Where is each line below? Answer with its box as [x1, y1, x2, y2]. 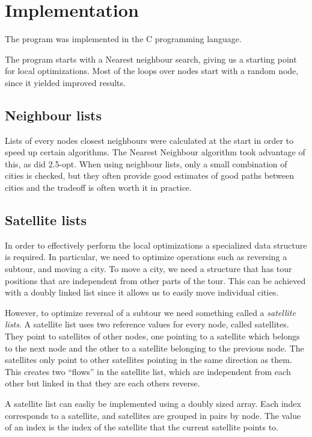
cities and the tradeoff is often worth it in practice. [5, 181, 192, 194]
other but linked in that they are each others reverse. [5, 377, 200, 389]
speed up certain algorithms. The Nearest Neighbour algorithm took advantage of [5, 146, 305, 158]
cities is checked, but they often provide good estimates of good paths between [5, 169, 295, 182]
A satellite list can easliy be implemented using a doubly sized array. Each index [5, 397, 301, 409]
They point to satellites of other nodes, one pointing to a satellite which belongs [5, 330, 300, 342]
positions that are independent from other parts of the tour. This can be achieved [5, 274, 306, 287]
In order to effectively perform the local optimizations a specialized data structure [5, 238, 307, 251]
